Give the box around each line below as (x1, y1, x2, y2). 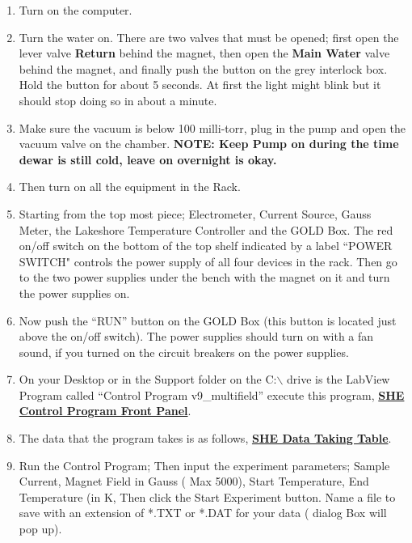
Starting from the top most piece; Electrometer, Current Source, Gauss (19, 205, 372, 222)
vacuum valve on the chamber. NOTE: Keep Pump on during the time (19, 135, 399, 152)
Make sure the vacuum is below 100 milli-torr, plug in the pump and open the (19, 119, 406, 136)
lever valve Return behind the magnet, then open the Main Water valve (19, 45, 390, 62)
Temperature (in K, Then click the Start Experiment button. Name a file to (19, 488, 396, 505)
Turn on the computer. (19, 2, 132, 18)
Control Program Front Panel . (19, 402, 191, 419)
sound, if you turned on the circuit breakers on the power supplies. (19, 343, 349, 360)
